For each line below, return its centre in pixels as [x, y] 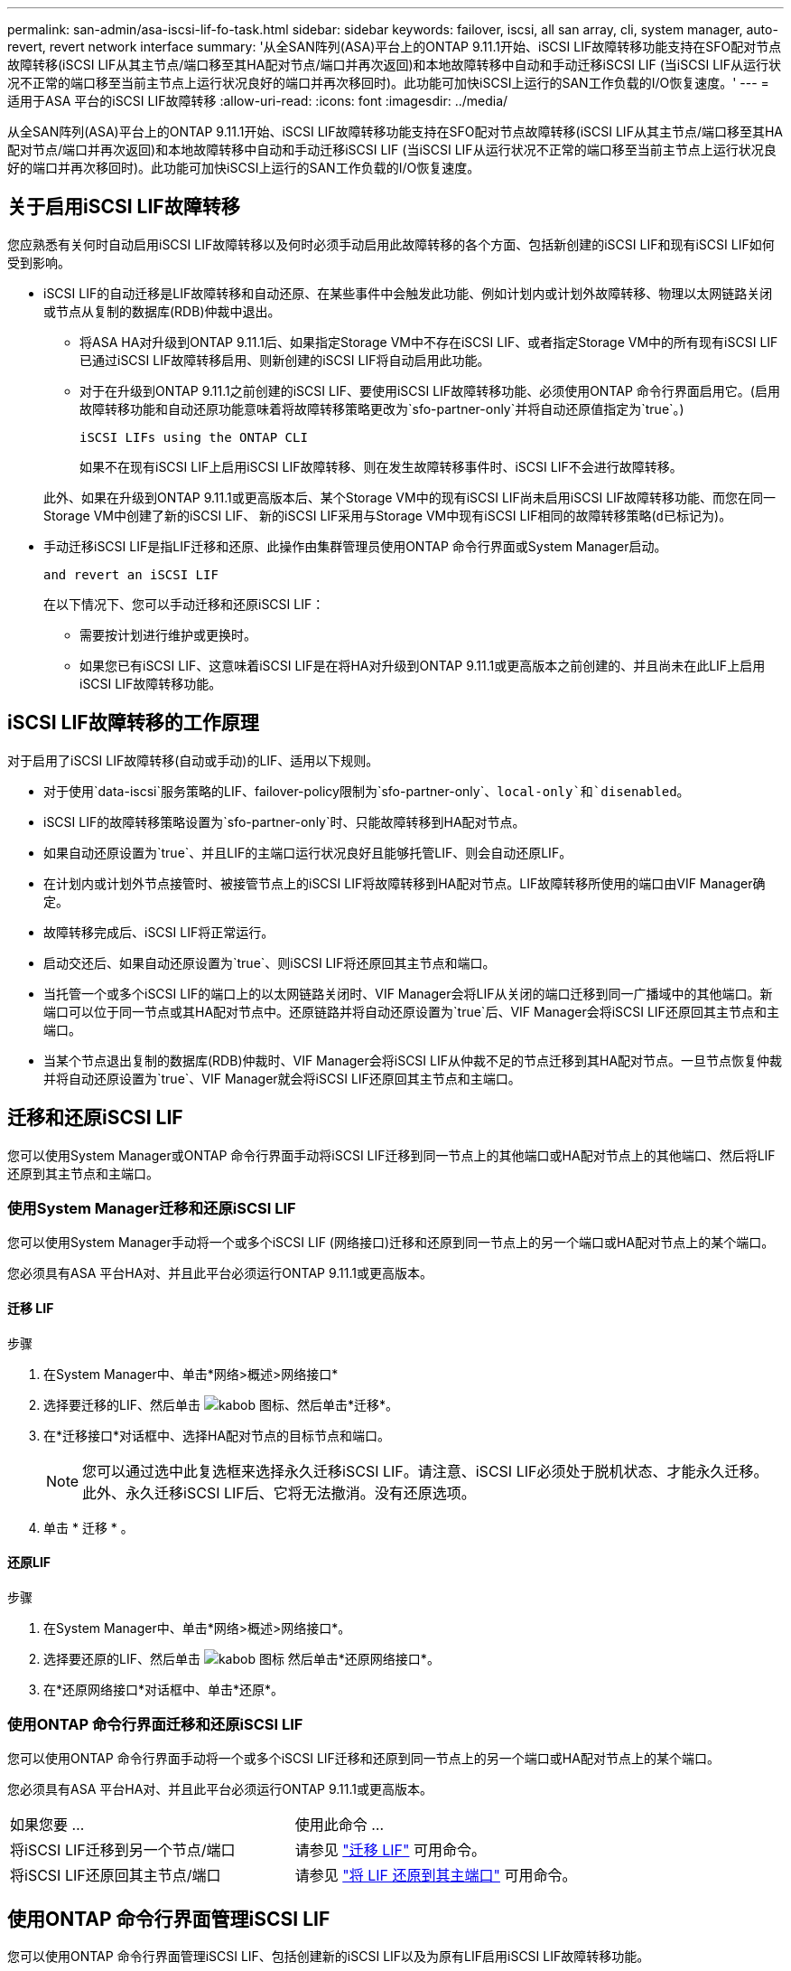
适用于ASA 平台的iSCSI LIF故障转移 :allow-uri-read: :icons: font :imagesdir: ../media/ [258, 101]
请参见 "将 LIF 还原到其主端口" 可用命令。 [436, 1876]
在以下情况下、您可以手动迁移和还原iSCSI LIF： [184, 604]
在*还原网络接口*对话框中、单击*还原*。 [164, 1689]
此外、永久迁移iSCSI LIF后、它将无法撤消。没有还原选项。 [279, 1492]
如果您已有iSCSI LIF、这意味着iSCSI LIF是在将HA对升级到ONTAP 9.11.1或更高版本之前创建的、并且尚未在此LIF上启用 [423, 665]
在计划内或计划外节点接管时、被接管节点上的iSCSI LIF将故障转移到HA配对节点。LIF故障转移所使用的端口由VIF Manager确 [405, 883]
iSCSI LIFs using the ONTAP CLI [194, 437]
